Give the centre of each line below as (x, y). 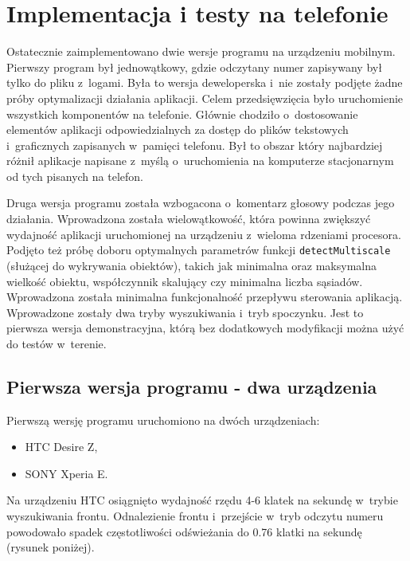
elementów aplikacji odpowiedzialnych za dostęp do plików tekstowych (178, 129)
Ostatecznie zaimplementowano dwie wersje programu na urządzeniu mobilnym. (201, 51)
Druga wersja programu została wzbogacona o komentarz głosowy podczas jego (201, 203)
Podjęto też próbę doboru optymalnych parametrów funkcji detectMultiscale (199, 250)
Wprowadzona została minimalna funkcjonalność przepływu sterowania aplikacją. (205, 297)
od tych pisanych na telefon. (75, 176)
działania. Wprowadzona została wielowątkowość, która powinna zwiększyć (189, 219)
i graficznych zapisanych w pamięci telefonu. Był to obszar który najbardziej (195, 145)
